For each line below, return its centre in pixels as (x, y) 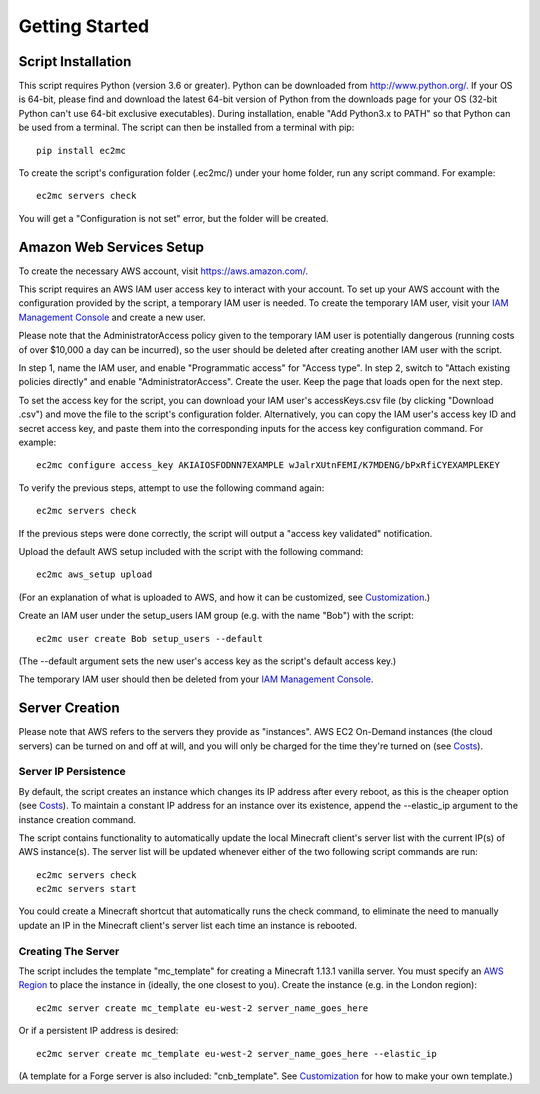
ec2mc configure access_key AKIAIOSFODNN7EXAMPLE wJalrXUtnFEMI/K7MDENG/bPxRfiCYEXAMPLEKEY (268, 465)
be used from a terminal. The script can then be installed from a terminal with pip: (186, 127)
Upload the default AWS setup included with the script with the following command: (191, 551)
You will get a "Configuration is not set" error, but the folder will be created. (173, 218)
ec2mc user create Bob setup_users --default (150, 638)
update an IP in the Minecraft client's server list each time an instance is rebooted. (188, 925)
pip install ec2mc (81, 150)
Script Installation (75, 61)
